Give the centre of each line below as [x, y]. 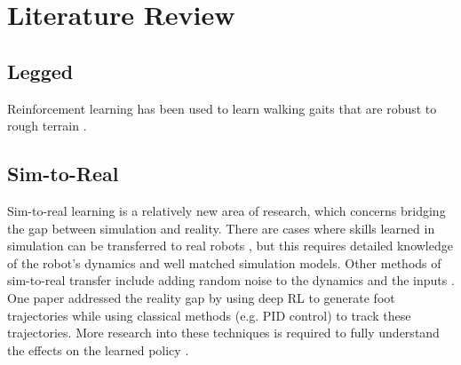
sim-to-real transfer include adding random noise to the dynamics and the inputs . [231, 280]
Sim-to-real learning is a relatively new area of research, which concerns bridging [227, 210]
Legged [40, 71]
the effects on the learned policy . [98, 349]
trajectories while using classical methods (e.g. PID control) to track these [209, 315]
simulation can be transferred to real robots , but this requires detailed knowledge [230, 246]
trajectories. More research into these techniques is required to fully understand [223, 333]
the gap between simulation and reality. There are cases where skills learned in [221, 228]
